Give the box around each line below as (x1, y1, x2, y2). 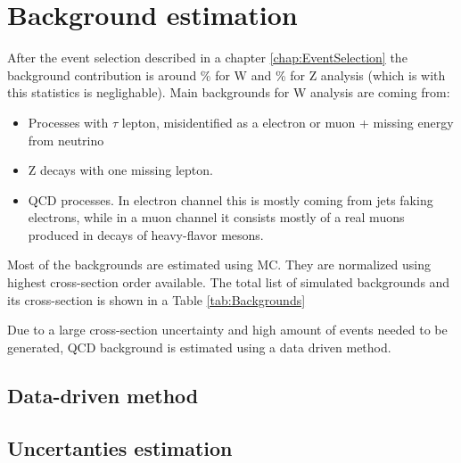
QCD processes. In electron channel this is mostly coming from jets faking (28, 190, 433, 209)
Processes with (28, 112, 109, 131)
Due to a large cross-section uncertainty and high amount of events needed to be (7, 320, 448, 339)
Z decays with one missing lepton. (28, 161, 213, 179)
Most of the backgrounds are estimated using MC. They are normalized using (7, 255, 431, 274)
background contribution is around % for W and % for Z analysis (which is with (7, 65, 446, 84)
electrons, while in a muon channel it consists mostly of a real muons (28, 208, 405, 227)
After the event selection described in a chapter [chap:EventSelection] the (7, 48, 407, 67)
